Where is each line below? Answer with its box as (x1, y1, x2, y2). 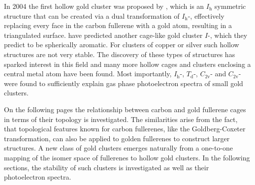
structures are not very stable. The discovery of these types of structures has (4, 49, 235, 59)
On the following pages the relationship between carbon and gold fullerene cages (4, 104, 246, 114)
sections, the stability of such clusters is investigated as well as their (4, 162, 209, 172)
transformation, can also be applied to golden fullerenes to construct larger (4, 133, 230, 143)
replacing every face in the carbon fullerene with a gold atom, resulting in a (4, 20, 232, 31)
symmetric (214, 1, 246, 11)
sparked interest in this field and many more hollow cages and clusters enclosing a (4, 59, 251, 69)
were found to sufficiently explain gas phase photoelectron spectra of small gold (4, 78, 243, 88)
